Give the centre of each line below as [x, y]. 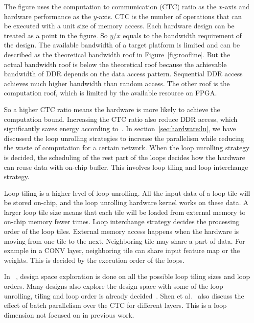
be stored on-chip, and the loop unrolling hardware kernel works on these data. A [126, 202]
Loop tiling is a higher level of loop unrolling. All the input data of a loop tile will [127, 193]
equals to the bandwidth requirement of [182, 35]
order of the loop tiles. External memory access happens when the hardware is [121, 231]
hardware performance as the [47, 16]
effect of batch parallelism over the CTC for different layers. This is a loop [115, 305]
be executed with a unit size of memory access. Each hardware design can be [119, 26]
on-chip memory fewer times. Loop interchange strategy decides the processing [122, 221]
